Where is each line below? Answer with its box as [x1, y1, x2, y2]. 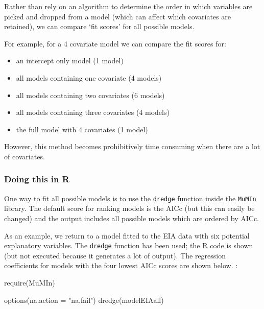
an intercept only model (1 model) [16, 55, 124, 66]
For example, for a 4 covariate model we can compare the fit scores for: [4, 38, 226, 49]
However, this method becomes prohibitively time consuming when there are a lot [4, 141, 260, 152]
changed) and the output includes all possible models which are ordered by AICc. [4, 213, 259, 223]
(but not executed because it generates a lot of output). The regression [4, 250, 226, 260]
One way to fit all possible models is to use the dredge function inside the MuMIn [4, 193, 256, 203]
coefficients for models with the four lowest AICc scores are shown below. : [4, 260, 238, 271]
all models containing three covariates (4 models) [16, 107, 170, 117]
